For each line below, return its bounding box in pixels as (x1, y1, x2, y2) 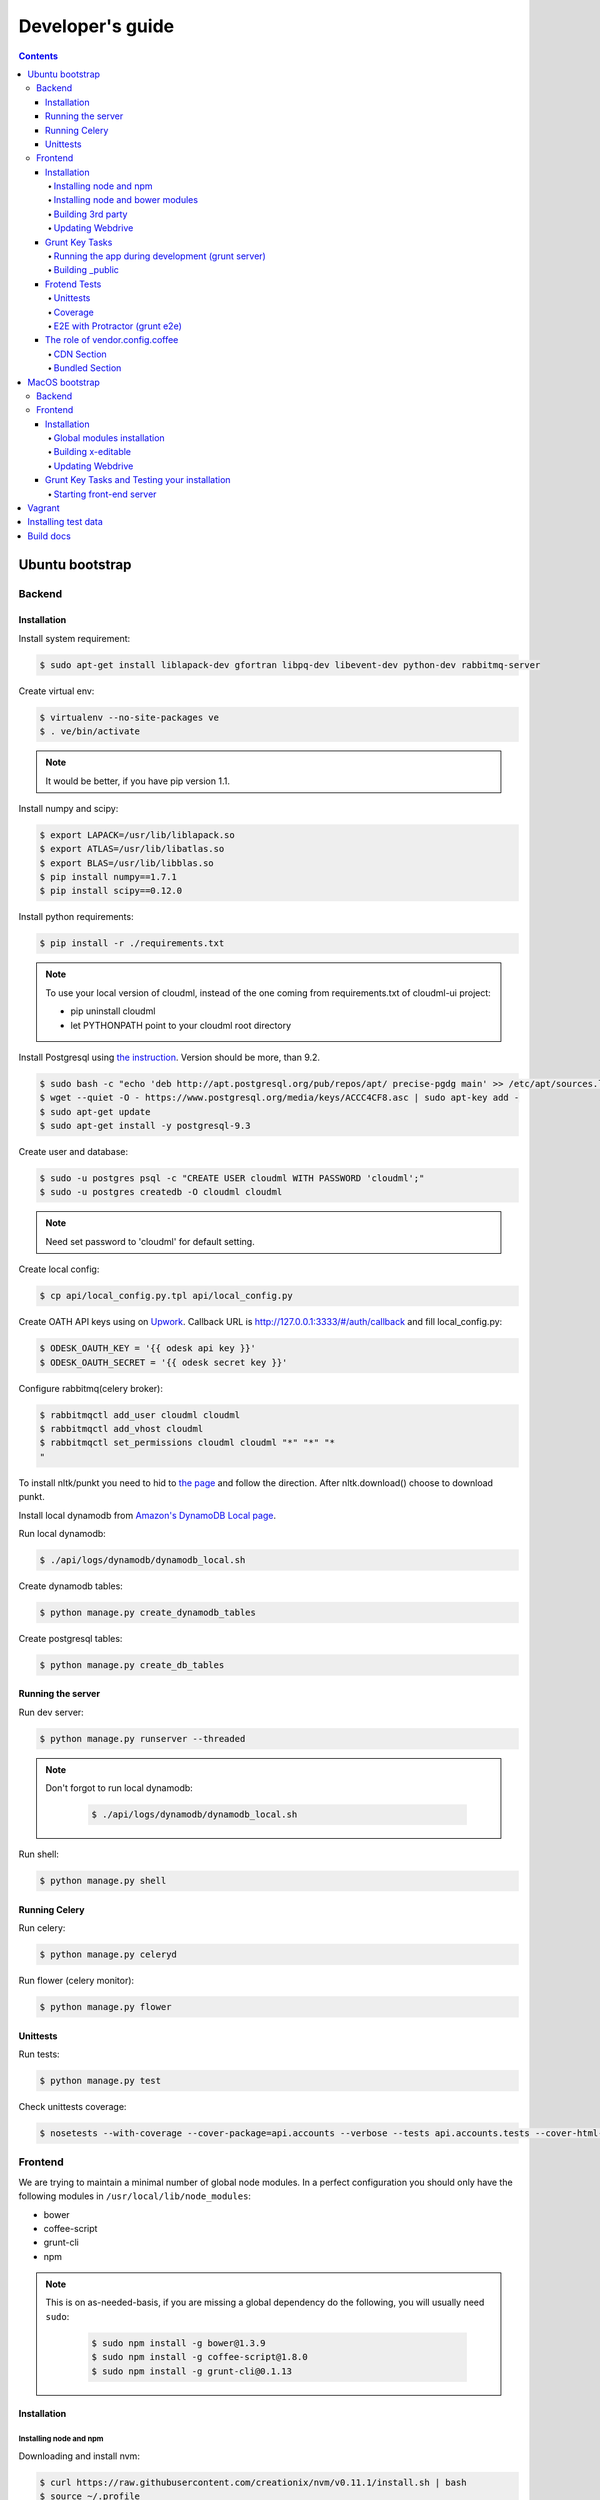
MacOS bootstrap (27, 376, 100, 388)
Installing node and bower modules (53, 194, 199, 206)
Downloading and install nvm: (18, 2450, 140, 2462)
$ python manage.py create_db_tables (39, 1659, 225, 1670)
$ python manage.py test (39, 2075, 162, 2087)
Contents (18, 50, 59, 62)
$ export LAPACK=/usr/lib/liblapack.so (39, 829, 235, 840)
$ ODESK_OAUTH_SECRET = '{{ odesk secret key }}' (39, 1356, 288, 1368)
